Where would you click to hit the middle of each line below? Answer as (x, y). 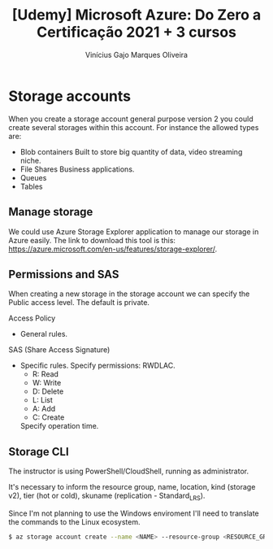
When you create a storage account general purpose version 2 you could (131, 119)
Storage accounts (70, 96)
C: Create (48, 417)
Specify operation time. (59, 426)
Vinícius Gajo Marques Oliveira (136, 54)
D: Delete (48, 391)
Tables (31, 186)
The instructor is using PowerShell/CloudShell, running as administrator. (129, 471)
